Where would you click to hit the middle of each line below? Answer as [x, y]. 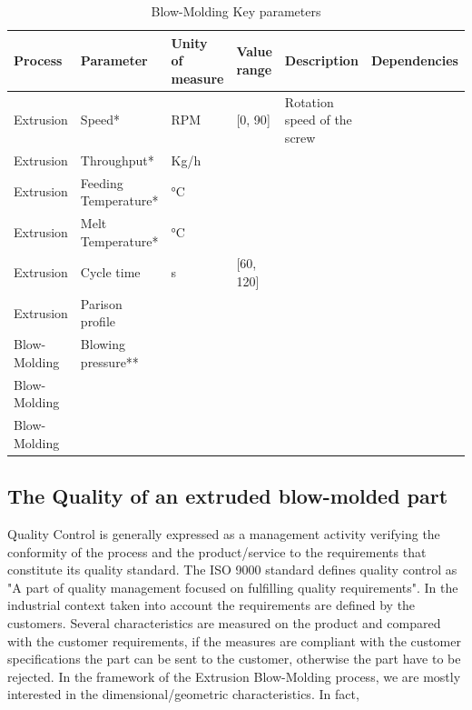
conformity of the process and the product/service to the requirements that [217, 551]
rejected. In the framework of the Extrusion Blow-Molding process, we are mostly [234, 676]
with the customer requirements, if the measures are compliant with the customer [234, 640]
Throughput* [117, 160]
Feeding [102, 182]
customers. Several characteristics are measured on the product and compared [224, 622]
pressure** [109, 361]
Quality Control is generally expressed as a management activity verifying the [224, 534]
